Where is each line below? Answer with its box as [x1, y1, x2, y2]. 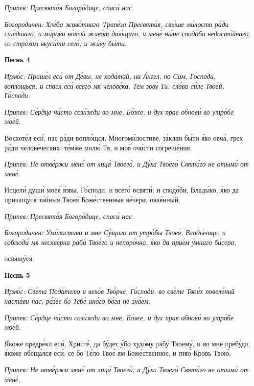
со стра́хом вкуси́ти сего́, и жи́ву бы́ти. [4, 38, 127, 48]
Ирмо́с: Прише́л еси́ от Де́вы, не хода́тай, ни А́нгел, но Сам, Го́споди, [4, 71, 216, 81]
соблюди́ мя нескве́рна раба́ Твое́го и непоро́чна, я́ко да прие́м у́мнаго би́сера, [4, 237, 236, 247]
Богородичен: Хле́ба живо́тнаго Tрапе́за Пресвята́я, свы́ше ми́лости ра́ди [4, 19, 229, 29]
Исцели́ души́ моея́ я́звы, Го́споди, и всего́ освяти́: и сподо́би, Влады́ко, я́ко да [4, 185, 239, 195]
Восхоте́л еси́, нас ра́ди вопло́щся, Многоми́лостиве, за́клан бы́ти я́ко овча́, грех [4, 132, 243, 143]
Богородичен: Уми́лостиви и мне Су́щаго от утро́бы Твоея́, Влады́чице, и [4, 227, 226, 238]
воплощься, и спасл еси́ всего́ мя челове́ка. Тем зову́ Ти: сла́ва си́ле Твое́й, [4, 80, 225, 91]
